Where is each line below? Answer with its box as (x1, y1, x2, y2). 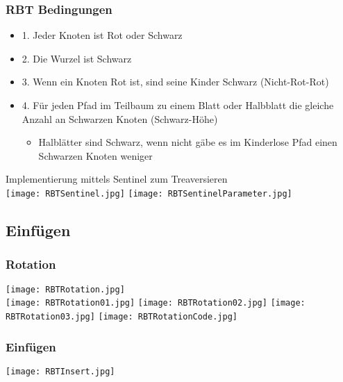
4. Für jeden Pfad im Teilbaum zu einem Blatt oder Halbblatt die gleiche (22, 98, 334, 112)
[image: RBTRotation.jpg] (6, 284, 125, 294)
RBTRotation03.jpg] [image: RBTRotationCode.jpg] (6, 311, 237, 322)
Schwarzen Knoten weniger (38, 148, 153, 163)
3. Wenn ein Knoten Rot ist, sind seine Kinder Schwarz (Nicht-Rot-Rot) (22, 74, 329, 89)
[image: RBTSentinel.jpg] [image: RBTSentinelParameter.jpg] (6, 188, 292, 199)
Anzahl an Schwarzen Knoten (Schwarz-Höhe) (22, 111, 218, 126)
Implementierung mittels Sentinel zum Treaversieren (6, 172, 228, 186)
